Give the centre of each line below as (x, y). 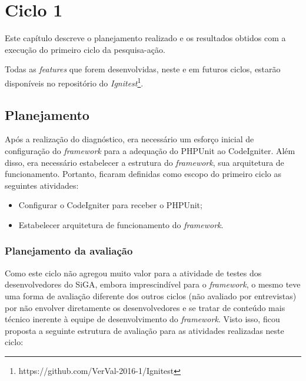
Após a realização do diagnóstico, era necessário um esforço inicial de (129, 139)
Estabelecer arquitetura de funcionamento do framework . (121, 224)
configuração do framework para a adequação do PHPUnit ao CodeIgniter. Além (150, 150)
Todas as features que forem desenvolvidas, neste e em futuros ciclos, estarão (143, 69)
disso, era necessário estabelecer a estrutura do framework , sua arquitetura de (144, 162)
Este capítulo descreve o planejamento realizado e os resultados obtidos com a (145, 38)
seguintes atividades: (42, 185)
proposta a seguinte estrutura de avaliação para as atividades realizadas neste (144, 330)
